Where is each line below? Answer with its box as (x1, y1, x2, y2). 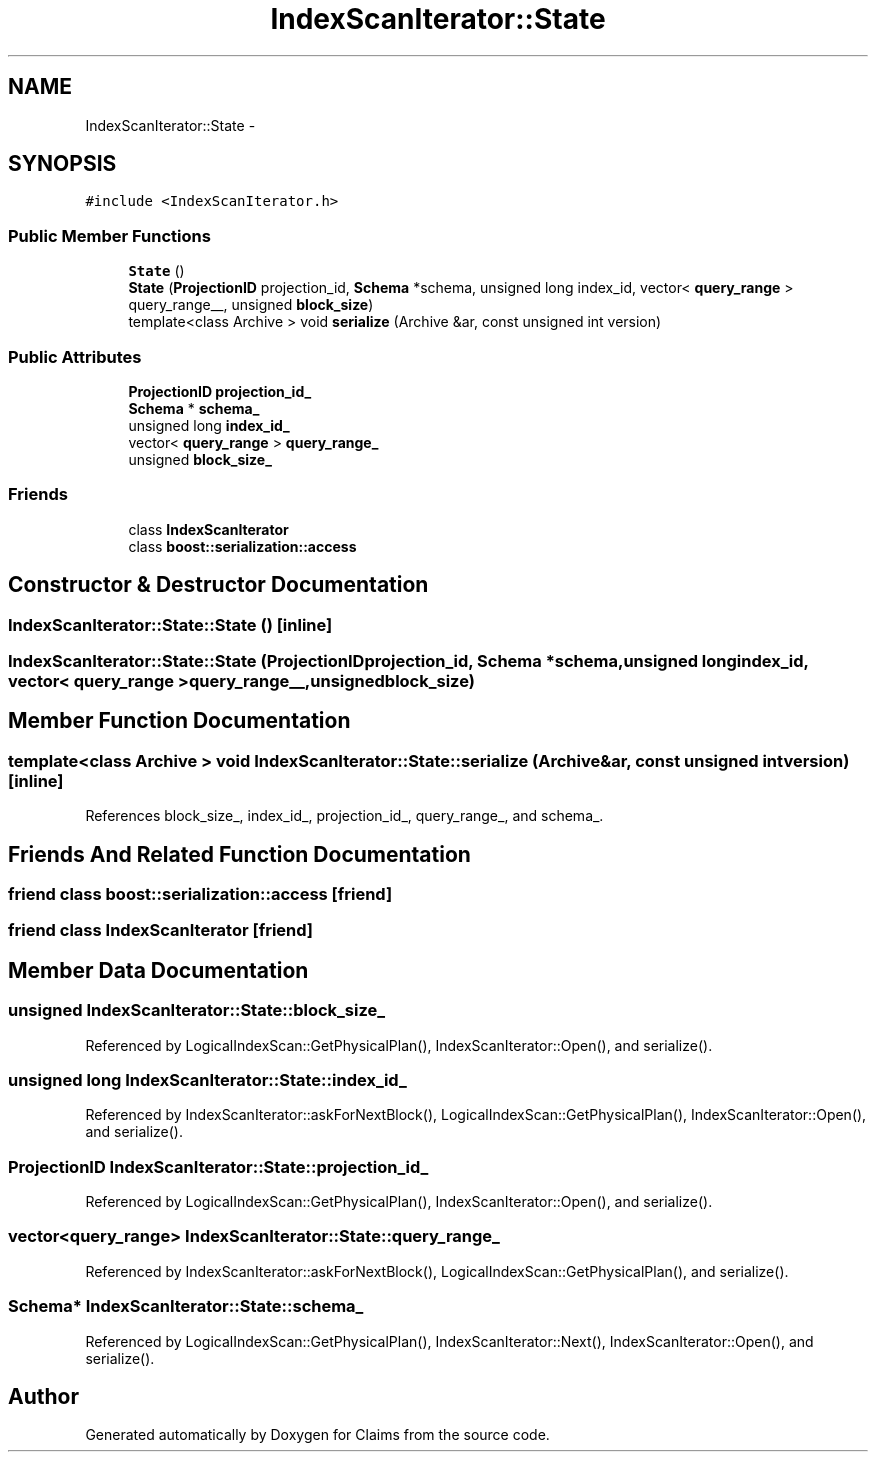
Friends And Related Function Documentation (8, 841, 471, 867)
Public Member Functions (8, 225, 211, 246)
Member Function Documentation (8, 708, 351, 734)
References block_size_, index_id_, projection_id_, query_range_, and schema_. (85, 807, 604, 825)
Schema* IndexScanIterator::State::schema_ (8, 1296, 364, 1317)
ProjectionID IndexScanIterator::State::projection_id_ (8, 1156, 429, 1177)
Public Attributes (8, 346, 142, 367)
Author (8, 1383, 79, 1409)
